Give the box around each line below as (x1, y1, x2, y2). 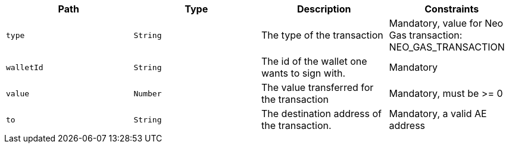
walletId (6, 62, 43, 72)
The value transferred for (261, 81, 374, 93)
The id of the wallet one (261, 55, 367, 67)
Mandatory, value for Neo (389, 17, 504, 29)
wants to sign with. (261, 67, 346, 79)
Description (297, 3, 351, 15)
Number (133, 89, 162, 98)
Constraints (424, 3, 479, 15)
